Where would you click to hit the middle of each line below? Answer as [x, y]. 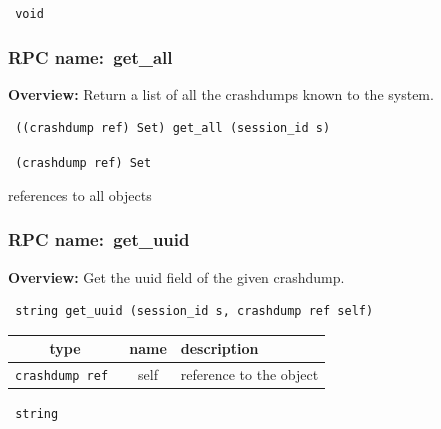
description [219, 348]
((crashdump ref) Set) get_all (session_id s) [173, 128]
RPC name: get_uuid [99, 239]
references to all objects [80, 194]
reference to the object [249, 374]
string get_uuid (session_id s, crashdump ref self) [194, 311]
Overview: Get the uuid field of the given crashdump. [176, 276]
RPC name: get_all [90, 56]
